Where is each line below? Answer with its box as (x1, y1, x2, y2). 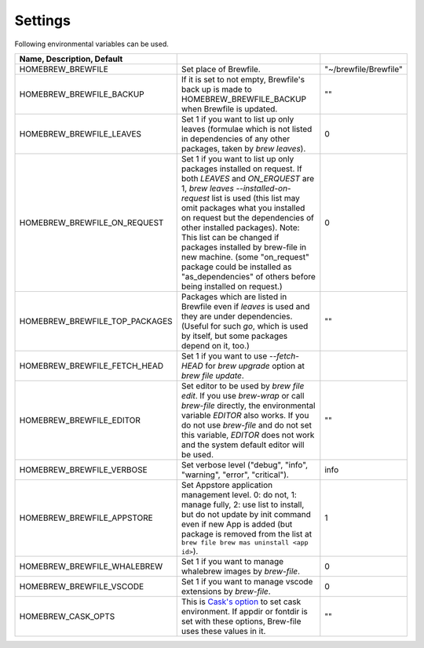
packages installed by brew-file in (181, 242, 306, 253)
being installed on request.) (181, 281, 283, 292)
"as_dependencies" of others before (181, 271, 316, 282)
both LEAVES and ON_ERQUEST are (181, 173, 315, 184)
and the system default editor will (181, 439, 305, 450)
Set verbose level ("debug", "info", (181, 459, 309, 470)
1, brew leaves (181, 183, 235, 194)
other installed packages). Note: (181, 222, 300, 233)
